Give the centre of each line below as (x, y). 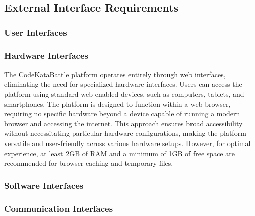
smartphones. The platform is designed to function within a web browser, (117, 103)
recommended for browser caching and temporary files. (89, 163)
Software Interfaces (44, 185)
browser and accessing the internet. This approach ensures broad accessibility (123, 123)
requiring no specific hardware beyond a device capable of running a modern (122, 114)
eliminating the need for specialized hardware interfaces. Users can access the (123, 84)
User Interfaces (36, 32)
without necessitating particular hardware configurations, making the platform (125, 133)
